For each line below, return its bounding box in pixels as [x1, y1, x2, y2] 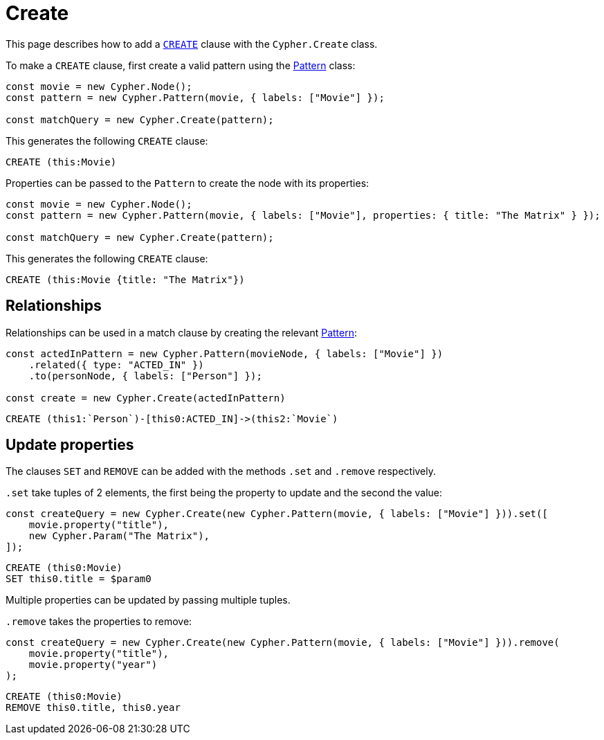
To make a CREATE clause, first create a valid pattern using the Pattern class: [6, 59, 356, 71]
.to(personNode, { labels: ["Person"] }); [28, 370, 262, 381]
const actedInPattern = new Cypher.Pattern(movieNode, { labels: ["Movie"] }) [6, 348, 443, 359]
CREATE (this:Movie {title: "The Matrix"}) [6, 273, 245, 285]
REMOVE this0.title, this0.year [6, 702, 181, 714]
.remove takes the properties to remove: [6, 615, 192, 628]
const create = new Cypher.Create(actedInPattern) [6, 392, 286, 404]
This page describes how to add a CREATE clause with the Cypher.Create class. [6, 37, 378, 50]
